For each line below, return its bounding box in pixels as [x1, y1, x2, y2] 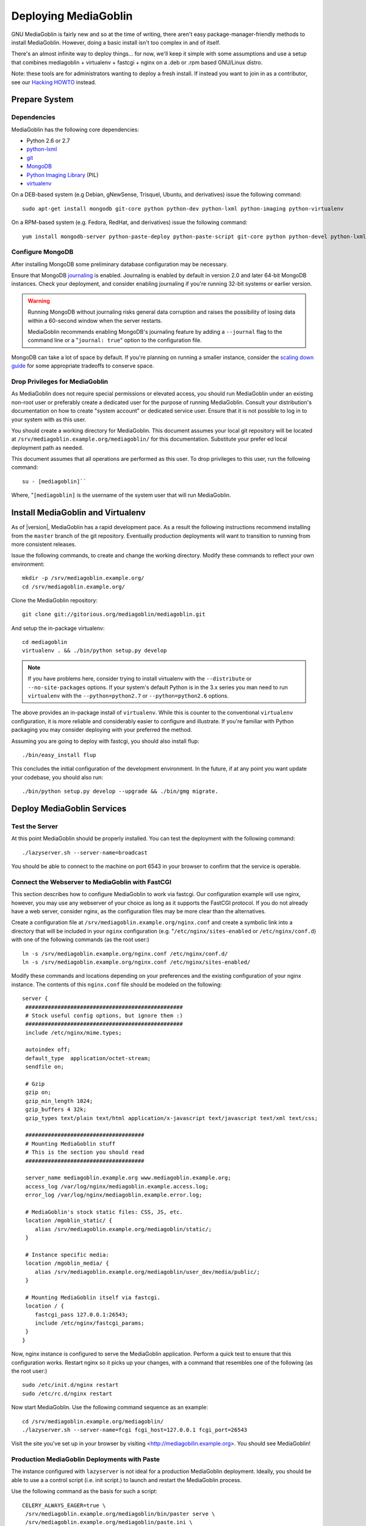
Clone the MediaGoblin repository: [11, 596, 98, 604]
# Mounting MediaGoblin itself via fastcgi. [25, 1294, 161, 1301]
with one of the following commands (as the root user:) [11, 936, 149, 943]
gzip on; [25, 1089, 51, 1096]
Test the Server [11, 822, 58, 830]
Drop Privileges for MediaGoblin [11, 377, 109, 386]
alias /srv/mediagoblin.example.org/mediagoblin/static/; [34, 1226, 212, 1232]
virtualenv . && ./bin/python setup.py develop [22, 647, 167, 654]
